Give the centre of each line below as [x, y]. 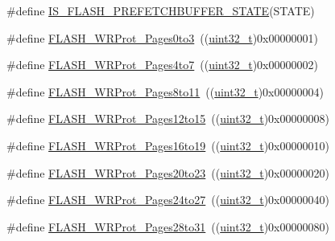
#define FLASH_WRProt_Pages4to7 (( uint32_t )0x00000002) [162, 65]
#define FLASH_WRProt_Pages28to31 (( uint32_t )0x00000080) [168, 226]
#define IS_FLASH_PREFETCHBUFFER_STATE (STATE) [161, 10]
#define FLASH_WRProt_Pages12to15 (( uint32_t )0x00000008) [168, 118]
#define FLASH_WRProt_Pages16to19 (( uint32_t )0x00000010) [168, 145]
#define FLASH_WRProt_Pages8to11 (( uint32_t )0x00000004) [165, 91]
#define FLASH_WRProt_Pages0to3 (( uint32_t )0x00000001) [162, 37]
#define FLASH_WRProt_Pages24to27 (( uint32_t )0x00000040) [168, 200]
